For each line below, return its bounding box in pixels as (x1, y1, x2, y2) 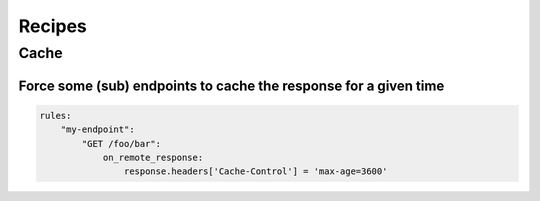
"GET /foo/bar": (81, 138, 162, 149)
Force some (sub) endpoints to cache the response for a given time (18, 77, 445, 94)
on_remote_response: (102, 151, 204, 163)
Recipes (18, 15, 87, 37)
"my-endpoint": (60, 124, 135, 135)
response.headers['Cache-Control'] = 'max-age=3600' (123, 166, 388, 177)
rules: (39, 110, 72, 121)
